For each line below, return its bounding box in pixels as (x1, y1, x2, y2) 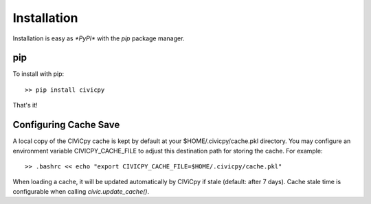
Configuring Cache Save (12, 119, 120, 131)
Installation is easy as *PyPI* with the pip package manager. (12, 34, 185, 42)
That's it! (12, 101, 38, 110)
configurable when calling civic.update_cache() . (12, 187, 150, 195)
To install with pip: (12, 70, 65, 78)
